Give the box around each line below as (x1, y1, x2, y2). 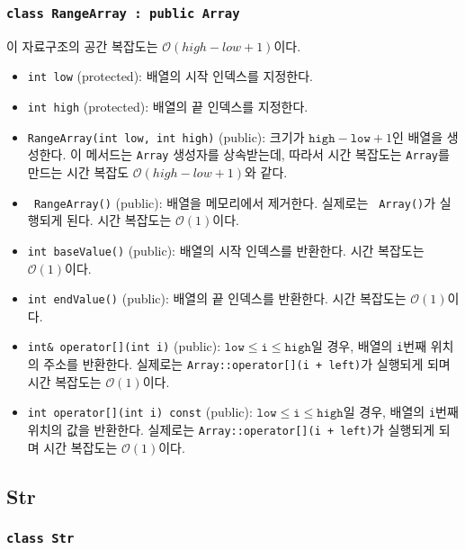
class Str (6, 530, 75, 545)
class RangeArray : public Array (6, 5, 240, 21)
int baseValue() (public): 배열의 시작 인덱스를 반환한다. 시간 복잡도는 (27, 240, 425, 259)
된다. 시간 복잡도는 (67, 211, 172, 230)
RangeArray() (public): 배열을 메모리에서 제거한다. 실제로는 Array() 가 (33, 193, 436, 212)
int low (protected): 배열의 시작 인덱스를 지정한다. (27, 67, 313, 86)
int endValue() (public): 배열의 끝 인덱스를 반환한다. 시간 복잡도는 (27, 289, 407, 308)
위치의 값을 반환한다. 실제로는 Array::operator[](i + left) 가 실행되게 (27, 419, 435, 438)
